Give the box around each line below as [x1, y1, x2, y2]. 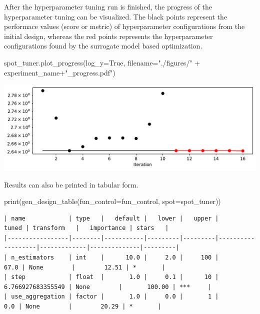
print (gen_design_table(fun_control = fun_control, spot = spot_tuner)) [4, 196, 221, 206]
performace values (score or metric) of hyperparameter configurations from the [4, 21, 245, 31]
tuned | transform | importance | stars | [4, 224, 169, 232]
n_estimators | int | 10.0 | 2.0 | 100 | [11, 254, 219, 261]
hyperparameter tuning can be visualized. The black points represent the [4, 11, 227, 21]
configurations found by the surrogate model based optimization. [4, 40, 202, 51]
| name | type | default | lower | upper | [4, 214, 219, 222]
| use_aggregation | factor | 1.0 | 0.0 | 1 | [4, 293, 219, 300]
